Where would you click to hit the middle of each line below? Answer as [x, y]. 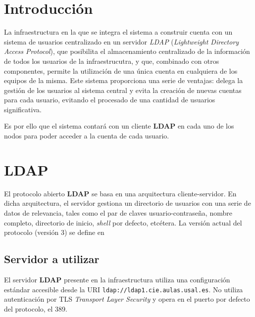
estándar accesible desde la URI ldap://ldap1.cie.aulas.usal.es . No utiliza [124, 289]
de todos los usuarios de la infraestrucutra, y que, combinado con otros [112, 61]
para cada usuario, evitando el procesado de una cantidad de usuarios [110, 100]
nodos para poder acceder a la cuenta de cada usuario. [87, 136]
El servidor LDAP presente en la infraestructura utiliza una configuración [117, 279]
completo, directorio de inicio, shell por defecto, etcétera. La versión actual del [123, 222]
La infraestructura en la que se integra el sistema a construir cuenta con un [118, 32]
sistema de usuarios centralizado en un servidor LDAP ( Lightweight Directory [122, 41]
